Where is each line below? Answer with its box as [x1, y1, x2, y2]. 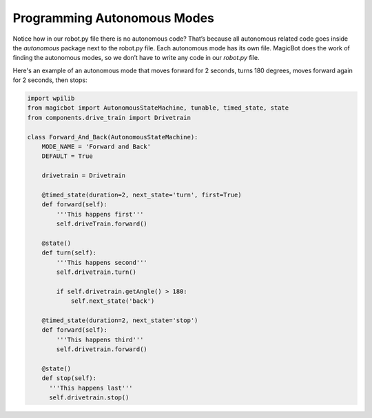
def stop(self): [41, 375, 96, 382]
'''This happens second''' [56, 259, 147, 266]
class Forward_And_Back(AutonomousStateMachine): [27, 133, 198, 141]
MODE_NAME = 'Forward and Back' [41, 143, 152, 151]
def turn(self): [41, 249, 96, 257]
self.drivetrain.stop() [49, 394, 130, 401]
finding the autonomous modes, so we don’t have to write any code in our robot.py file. [12, 54, 260, 62]
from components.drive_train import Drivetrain [27, 114, 191, 121]
